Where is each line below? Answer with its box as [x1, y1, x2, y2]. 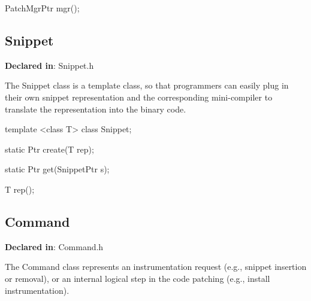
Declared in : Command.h [5, 240, 104, 253]
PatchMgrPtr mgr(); [5, 2, 80, 14]
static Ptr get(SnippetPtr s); [5, 163, 110, 175]
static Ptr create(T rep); [5, 142, 94, 155]
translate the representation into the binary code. [5, 102, 186, 115]
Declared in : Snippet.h [5, 59, 94, 71]
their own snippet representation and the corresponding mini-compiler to [5, 90, 273, 103]
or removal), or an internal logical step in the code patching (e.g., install [5, 272, 270, 284]
